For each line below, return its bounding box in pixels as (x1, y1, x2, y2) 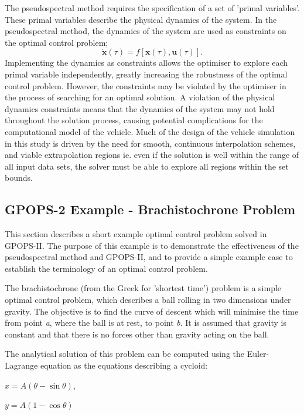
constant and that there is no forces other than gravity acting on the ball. (5, 328, 269, 340)
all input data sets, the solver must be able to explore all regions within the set (5, 160, 289, 172)
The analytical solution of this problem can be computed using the (5, 347, 245, 360)
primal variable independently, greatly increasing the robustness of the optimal (5, 68, 288, 80)
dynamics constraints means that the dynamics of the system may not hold (5, 102, 275, 114)
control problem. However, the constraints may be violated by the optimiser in (5, 79, 286, 92)
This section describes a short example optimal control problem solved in (5, 228, 267, 240)
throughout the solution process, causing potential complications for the (5, 114, 263, 126)
